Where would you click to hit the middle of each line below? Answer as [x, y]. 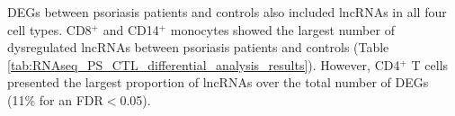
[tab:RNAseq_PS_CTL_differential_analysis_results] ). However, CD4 [204, 64]
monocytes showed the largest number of [282, 29]
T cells [430, 64]
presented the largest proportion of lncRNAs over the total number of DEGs [218, 82]
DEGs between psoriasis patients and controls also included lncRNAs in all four [227, 12]
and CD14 [131, 29]
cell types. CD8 [49, 29]
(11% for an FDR [55, 99]
